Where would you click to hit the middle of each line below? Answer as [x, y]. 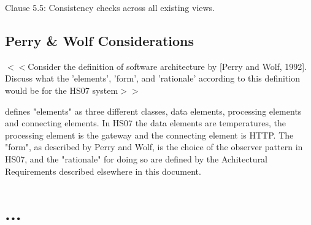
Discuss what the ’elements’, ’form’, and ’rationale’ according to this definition [152, 78]
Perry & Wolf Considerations [100, 40]
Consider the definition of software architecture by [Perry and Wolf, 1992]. [167, 66]
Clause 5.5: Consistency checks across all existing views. [110, 7]
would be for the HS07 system [62, 90]
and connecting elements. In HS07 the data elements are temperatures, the [146, 123]
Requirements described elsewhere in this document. [103, 171]
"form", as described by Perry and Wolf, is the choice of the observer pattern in [154, 147]
